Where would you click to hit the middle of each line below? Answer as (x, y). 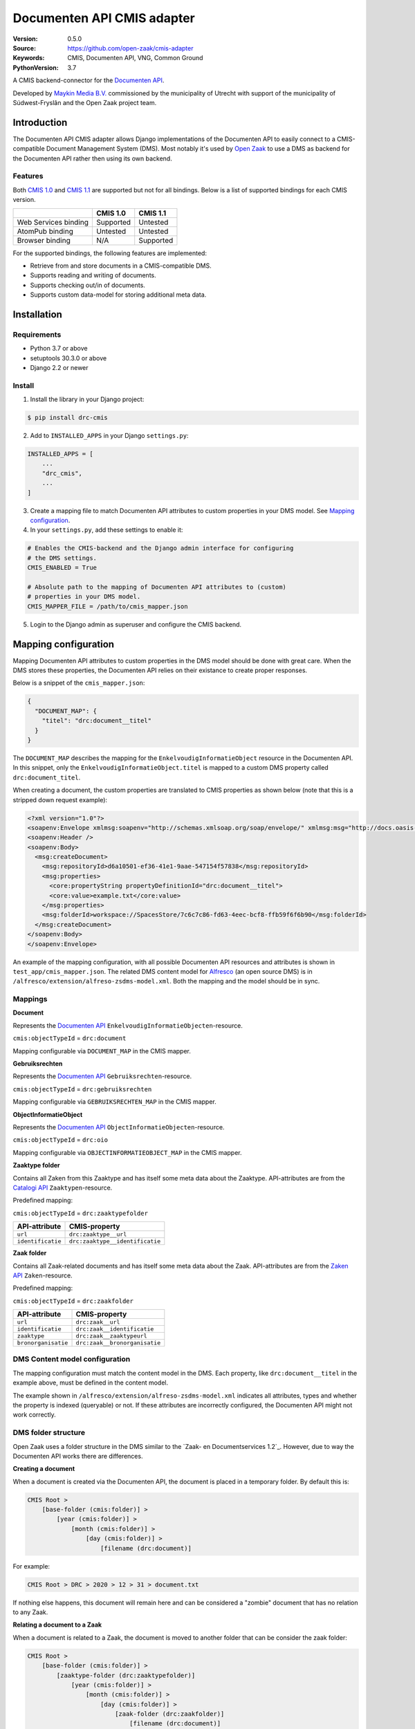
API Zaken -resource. (43, 1275)
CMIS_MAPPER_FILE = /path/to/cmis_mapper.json (108, 606)
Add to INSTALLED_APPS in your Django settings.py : (109, 436)
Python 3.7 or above (59, 349)
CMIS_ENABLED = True (62, 568)
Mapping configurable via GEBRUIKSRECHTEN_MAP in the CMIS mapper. (115, 1102)
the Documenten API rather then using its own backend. (92, 158)
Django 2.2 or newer (59, 368)
